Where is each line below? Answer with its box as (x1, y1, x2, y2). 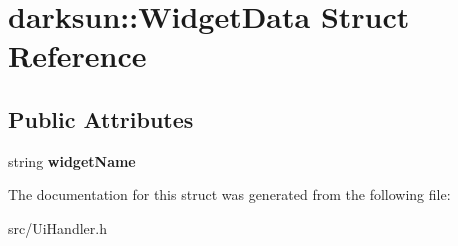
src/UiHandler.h (8, 217, 107, 238)
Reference (8, 35, 147, 76)
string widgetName (8, 150, 136, 171)
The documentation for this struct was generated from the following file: (8, 184, 451, 205)
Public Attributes (8, 103, 194, 134)
